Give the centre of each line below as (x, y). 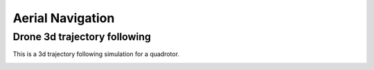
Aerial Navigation (64, 18)
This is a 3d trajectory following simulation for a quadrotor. (96, 54)
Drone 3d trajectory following (82, 37)
